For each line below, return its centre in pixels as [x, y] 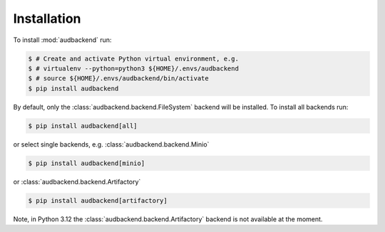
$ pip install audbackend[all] [83, 126]
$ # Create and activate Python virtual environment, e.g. [133, 58]
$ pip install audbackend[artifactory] [98, 200]
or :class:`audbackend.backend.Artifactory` [77, 181]
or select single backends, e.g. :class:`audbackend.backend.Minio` [111, 144]
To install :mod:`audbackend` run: [62, 40]
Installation [47, 19]
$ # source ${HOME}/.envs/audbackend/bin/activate [119, 79]
